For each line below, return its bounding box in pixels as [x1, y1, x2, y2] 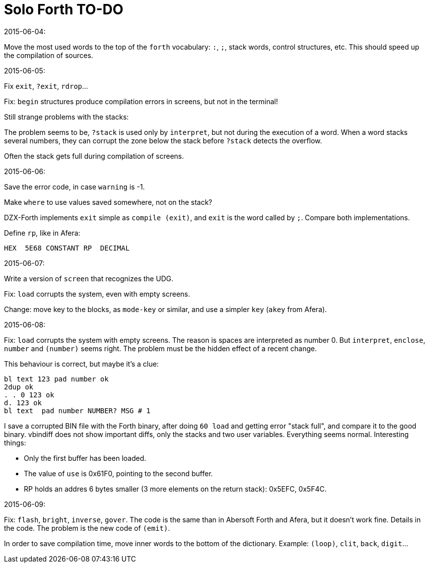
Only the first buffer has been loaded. [24, 453, 146, 462]
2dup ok [4, 382, 34, 391]
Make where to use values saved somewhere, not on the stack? [4, 197, 213, 206]
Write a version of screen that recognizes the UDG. [4, 274, 173, 283]
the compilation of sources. [4, 51, 93, 60]
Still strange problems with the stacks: [4, 112, 129, 121]
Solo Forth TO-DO [4, 1, 124, 18]
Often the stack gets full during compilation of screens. [4, 151, 184, 160]
